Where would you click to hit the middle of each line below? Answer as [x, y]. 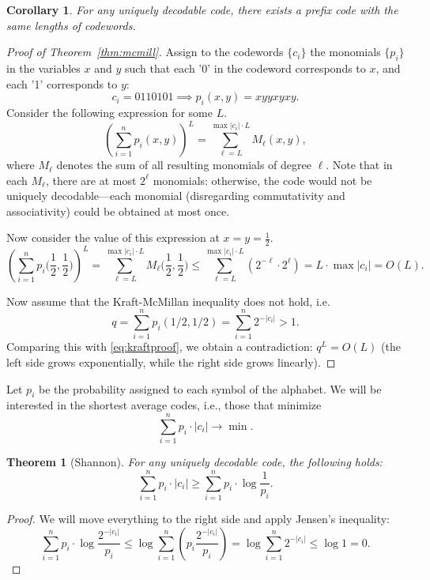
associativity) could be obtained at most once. [118, 211]
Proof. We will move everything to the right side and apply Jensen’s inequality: [198, 518]
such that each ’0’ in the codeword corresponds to [245, 68]
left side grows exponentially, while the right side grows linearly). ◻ [171, 362]
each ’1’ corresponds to [62, 83]
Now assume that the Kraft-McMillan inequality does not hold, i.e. [168, 301]
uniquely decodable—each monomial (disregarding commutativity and [176, 196]
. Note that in [359, 165]
